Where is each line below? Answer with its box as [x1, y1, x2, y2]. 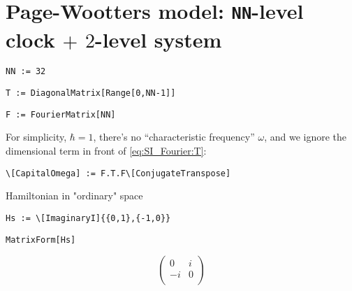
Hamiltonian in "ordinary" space [6, 188, 143, 203]
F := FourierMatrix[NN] [6, 109, 116, 120]
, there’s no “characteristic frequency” [93, 129, 255, 144]
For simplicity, [6, 129, 67, 144]
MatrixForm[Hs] [6, 234, 76, 245]
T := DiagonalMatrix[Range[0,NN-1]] [6, 88, 176, 99]
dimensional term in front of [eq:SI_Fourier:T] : [6, 143, 207, 157]
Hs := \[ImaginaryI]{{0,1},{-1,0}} [6, 213, 171, 223]
